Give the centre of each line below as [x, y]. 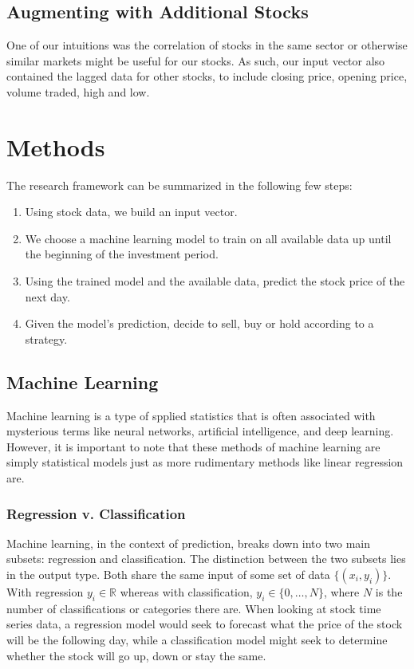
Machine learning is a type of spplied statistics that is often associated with [191, 415]
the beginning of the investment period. [122, 254]
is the [389, 592]
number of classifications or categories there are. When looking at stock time [194, 608]
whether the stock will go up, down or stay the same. [136, 655]
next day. [47, 296]
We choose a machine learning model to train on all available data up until [208, 238]
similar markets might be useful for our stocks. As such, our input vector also [196, 60]
